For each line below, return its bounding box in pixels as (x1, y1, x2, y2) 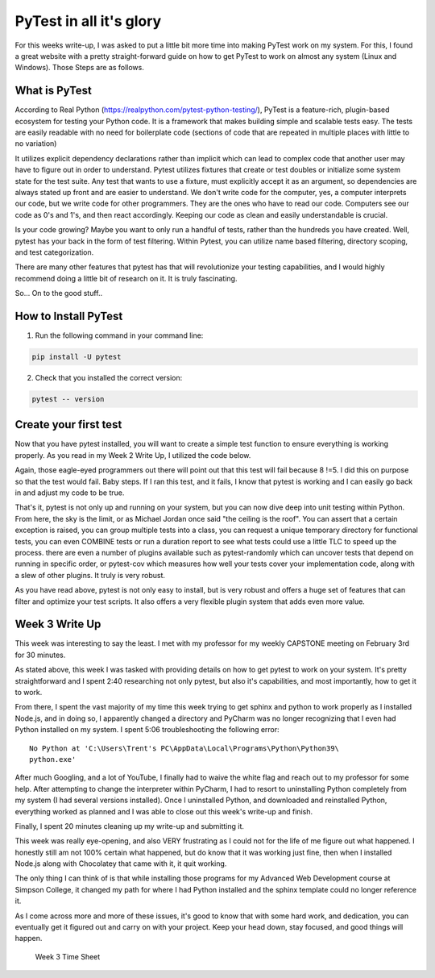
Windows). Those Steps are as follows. (14, 63, 144, 73)
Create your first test (14, 418, 122, 431)
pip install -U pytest (31, 352, 122, 361)
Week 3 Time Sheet (35, 951, 101, 961)
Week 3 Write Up (14, 618, 101, 631)
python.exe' (29, 755, 77, 764)
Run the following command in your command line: (35, 331, 204, 340)
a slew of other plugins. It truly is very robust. (14, 570, 165, 580)
